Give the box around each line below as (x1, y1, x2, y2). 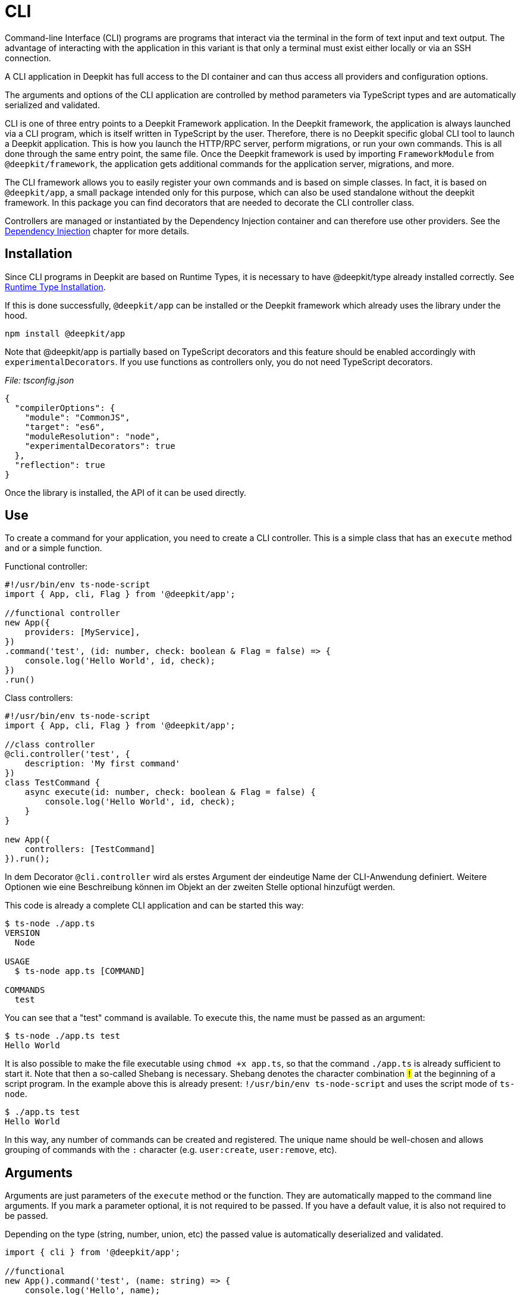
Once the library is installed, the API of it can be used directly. (5, 487, 246, 498)
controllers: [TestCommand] (24, 844, 155, 854)
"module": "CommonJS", (24, 412, 130, 422)
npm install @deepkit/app (5, 328, 125, 338)
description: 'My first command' (24, 759, 181, 769)
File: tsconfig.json (5, 375, 74, 385)
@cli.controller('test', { (5, 749, 130, 759)
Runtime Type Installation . (5, 281, 106, 292)
